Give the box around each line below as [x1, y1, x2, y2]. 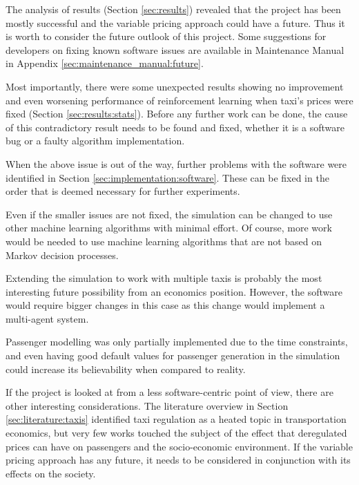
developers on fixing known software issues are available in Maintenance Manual [6, 42, 345, 57]
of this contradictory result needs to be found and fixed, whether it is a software [6, 120, 345, 134]
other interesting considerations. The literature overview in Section [6, 398, 289, 412]
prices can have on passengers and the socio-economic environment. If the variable [6, 439, 353, 453]
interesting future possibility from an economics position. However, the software [6, 284, 342, 298]
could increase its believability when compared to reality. [6, 361, 246, 376]
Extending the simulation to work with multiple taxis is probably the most [6, 271, 322, 285]
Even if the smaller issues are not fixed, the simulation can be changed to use [6, 207, 333, 221]
